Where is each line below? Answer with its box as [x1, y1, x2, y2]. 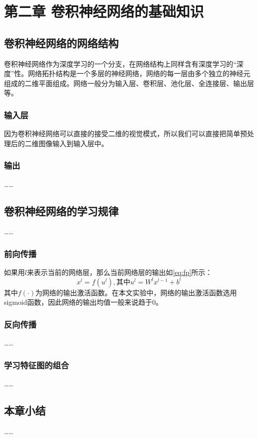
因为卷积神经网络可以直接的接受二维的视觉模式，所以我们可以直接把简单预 [4, 128, 247, 139]
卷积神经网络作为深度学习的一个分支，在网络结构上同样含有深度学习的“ [4, 58, 237, 69]
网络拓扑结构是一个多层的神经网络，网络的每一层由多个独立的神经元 [28, 68, 251, 79]
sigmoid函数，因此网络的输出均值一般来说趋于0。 [4, 297, 163, 307]
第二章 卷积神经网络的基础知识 [4, 1, 204, 21]
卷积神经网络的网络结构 [4, 35, 119, 50]
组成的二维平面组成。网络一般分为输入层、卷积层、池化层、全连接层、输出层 [4, 78, 254, 88]
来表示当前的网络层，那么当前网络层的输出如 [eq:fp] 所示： [27, 267, 212, 277]
